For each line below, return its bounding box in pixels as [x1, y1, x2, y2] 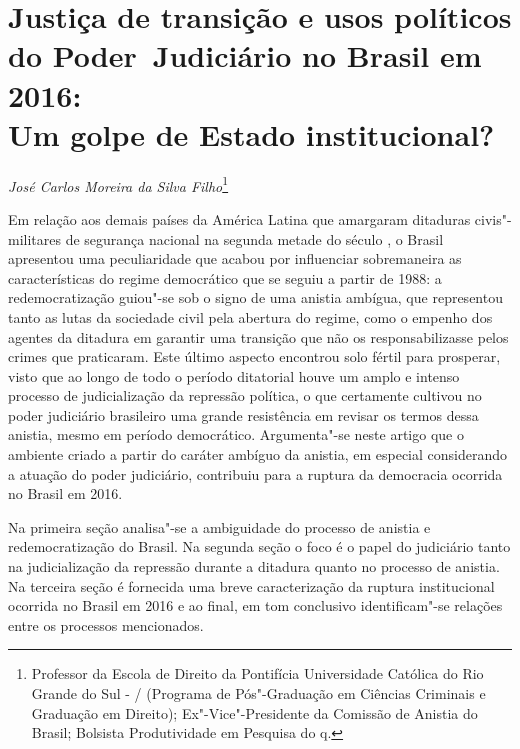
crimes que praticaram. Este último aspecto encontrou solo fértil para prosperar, [8, 346, 501, 367]
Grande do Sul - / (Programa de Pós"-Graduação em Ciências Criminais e [31, 683, 486, 703]
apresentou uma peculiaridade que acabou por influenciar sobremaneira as [8, 248, 462, 269]
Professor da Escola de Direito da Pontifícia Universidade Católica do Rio [31, 663, 484, 684]
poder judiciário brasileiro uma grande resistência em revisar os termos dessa [8, 404, 479, 425]
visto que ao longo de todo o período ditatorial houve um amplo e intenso [8, 365, 460, 386]
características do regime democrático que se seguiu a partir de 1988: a [8, 267, 442, 288]
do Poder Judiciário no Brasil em [8, 35, 482, 76]
